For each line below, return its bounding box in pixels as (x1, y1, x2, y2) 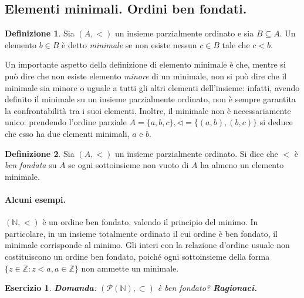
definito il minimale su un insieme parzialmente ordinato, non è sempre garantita (5, 93, 296, 105)
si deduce (259, 116, 293, 128)
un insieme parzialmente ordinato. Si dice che (114, 147, 278, 159)
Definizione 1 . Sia (5, 27, 75, 39)
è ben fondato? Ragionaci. (157, 282, 257, 294)
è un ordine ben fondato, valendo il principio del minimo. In (42, 216, 258, 228)
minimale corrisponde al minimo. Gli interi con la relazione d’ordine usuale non (5, 239, 290, 251)
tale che (222, 38, 250, 51)
